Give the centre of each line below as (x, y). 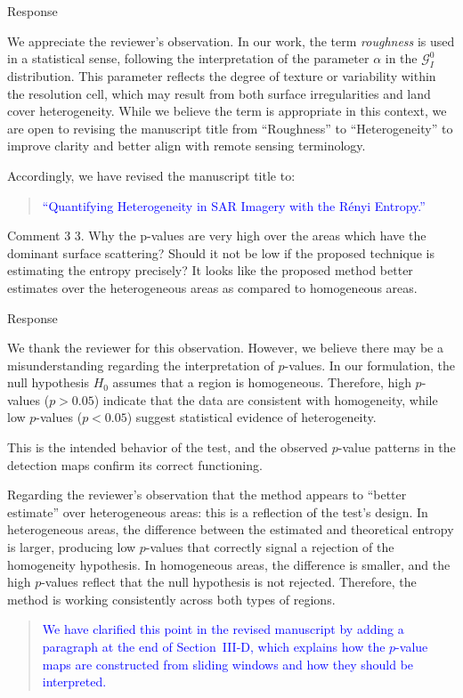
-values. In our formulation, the (370, 365)
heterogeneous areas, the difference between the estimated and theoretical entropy (231, 529)
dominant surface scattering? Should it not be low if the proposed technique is (221, 252)
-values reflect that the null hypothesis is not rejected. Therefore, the (229, 582)
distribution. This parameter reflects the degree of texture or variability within (222, 75)
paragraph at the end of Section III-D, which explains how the (214, 647)
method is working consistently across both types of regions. (171, 599)
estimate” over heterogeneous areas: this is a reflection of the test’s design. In (218, 511)
